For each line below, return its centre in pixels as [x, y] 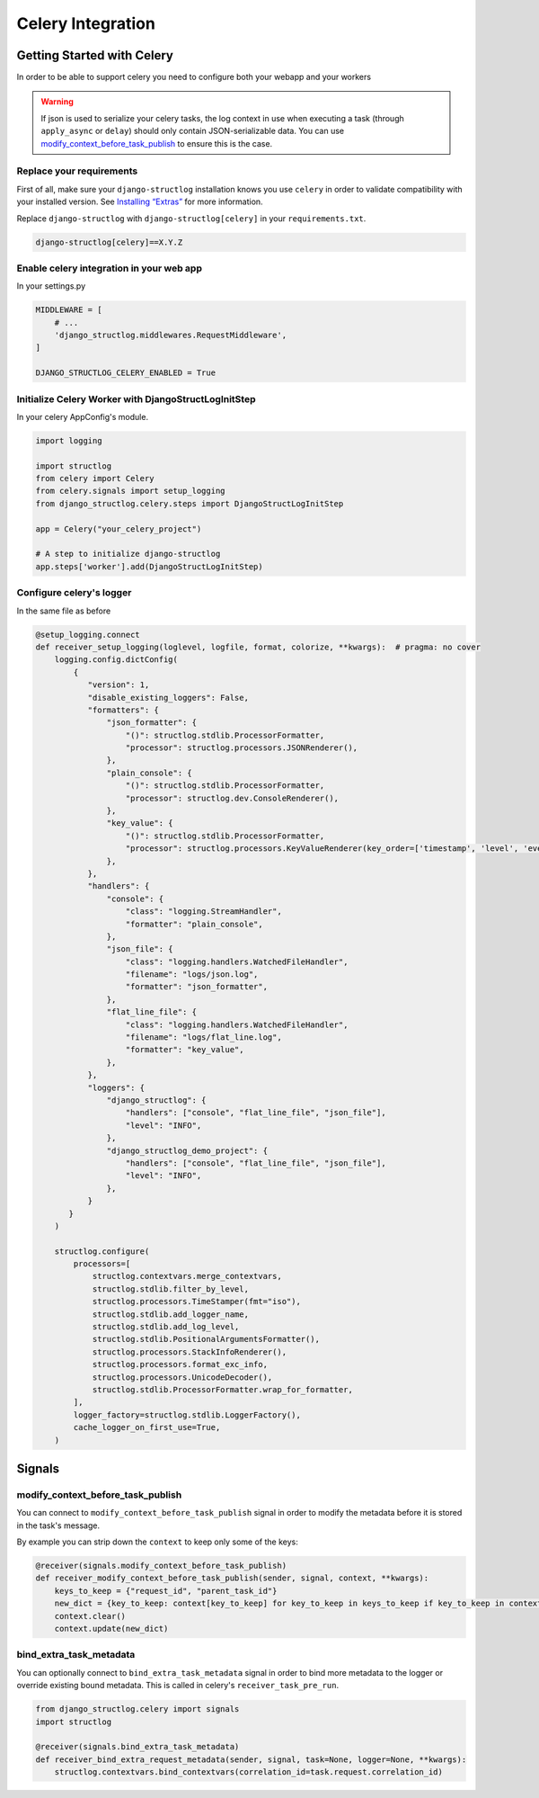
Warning [57, 102]
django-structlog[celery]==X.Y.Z [109, 242]
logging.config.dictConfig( [116, 660]
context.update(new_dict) [111, 1629]
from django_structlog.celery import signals [137, 1709]
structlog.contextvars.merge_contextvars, [187, 1276]
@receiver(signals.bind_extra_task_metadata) [137, 1747]
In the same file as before [64, 611]
